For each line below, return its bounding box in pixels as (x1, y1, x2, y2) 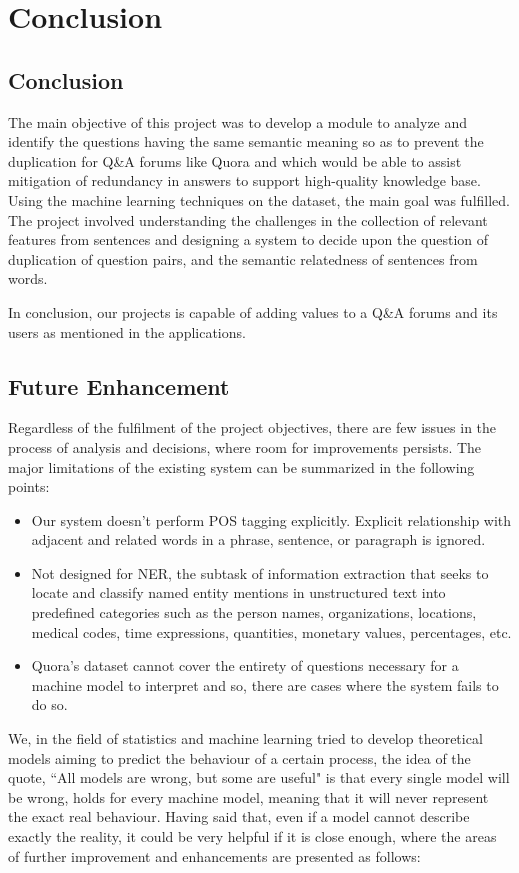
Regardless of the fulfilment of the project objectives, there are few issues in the (8, 417, 497, 438)
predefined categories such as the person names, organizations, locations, (31, 602, 477, 623)
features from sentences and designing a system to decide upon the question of (8, 229, 489, 250)
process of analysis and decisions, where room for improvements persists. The (8, 436, 482, 457)
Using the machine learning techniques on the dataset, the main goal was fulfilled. (8, 189, 511, 210)
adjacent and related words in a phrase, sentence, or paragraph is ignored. (31, 529, 486, 550)
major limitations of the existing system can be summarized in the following (8, 456, 475, 477)
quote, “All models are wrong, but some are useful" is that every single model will (8, 767, 510, 788)
